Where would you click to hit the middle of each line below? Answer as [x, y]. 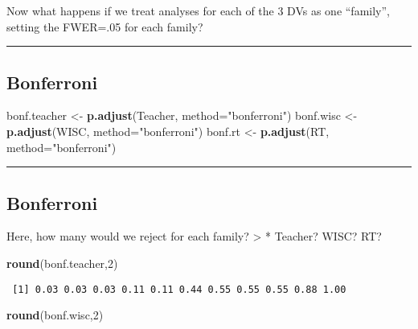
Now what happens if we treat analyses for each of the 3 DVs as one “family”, [198, 10]
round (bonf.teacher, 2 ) [62, 263]
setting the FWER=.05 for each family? [105, 26]
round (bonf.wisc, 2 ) [55, 315]
